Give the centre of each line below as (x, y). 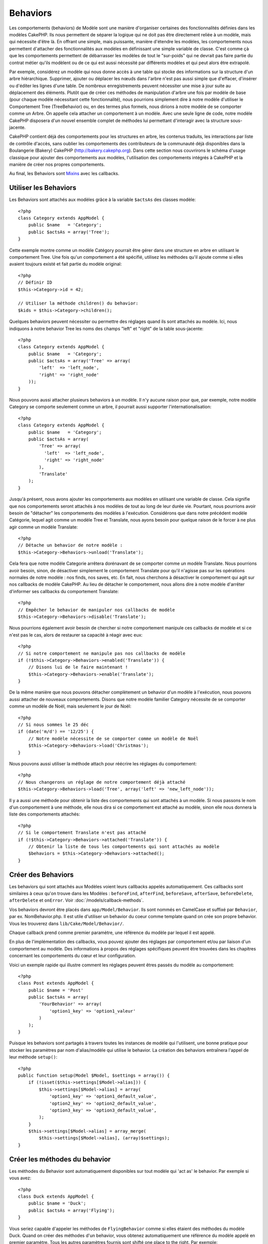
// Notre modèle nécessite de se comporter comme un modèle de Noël (113, 738)
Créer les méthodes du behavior (60, 1159)
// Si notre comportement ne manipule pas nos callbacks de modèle (102, 653)
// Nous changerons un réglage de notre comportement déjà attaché (102, 782)
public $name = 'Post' (56, 990)
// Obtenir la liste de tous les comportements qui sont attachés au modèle (124, 846)
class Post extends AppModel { (56, 983)
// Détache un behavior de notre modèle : (70, 545)
